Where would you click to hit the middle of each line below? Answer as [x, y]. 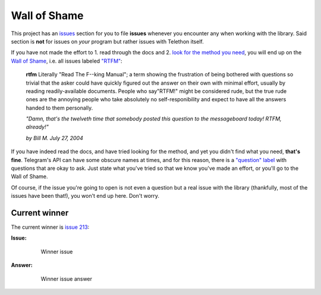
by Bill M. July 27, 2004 [54, 138]
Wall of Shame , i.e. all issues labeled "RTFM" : [67, 61]
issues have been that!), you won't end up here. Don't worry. [85, 196]
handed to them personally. [59, 108]
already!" [37, 127]
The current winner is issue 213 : [50, 227]
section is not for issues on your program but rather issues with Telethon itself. [108, 41]
